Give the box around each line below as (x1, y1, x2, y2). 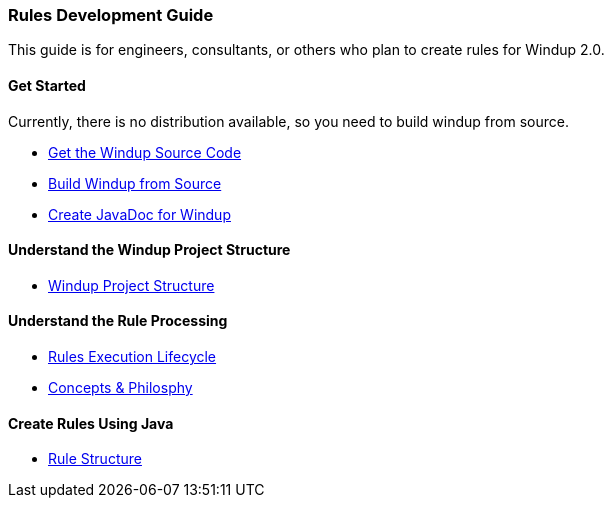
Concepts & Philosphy (48, 379, 193, 397)
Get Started (8, 76, 86, 94)
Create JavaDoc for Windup (48, 205, 231, 223)
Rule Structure (48, 450, 142, 468)
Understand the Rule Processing (8, 312, 228, 330)
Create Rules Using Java (8, 414, 174, 432)
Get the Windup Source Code (48, 143, 242, 161)
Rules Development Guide (8, 5, 214, 25)
